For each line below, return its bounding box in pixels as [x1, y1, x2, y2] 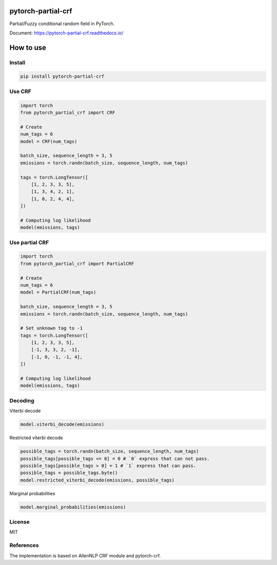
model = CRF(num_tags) [20, 139, 77, 144]
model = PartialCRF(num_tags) [20, 289, 96, 295]
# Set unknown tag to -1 [20, 325, 83, 331]
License [9, 518, 30, 525]
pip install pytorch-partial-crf [20, 73, 105, 80]
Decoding [9, 397, 34, 404]
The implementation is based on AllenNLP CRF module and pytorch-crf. [9, 552, 161, 559]
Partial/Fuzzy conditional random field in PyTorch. [9, 21, 115, 27]
